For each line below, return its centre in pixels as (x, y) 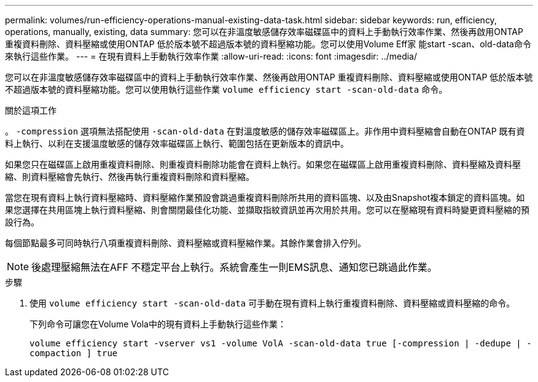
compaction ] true (74, 353)
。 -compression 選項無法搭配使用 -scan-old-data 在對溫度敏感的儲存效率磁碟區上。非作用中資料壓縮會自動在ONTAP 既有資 (265, 131)
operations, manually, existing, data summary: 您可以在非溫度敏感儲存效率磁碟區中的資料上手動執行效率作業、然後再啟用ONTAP (264, 32)
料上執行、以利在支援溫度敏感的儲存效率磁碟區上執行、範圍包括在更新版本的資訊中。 (177, 143)
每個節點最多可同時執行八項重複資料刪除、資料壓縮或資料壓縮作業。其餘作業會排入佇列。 (185, 243)
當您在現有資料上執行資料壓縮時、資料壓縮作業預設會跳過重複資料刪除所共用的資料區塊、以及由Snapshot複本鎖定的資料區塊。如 (265, 197)
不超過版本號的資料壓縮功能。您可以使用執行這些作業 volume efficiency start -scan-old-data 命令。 (226, 89)
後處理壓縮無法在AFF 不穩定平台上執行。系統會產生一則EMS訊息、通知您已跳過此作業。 (234, 267)
